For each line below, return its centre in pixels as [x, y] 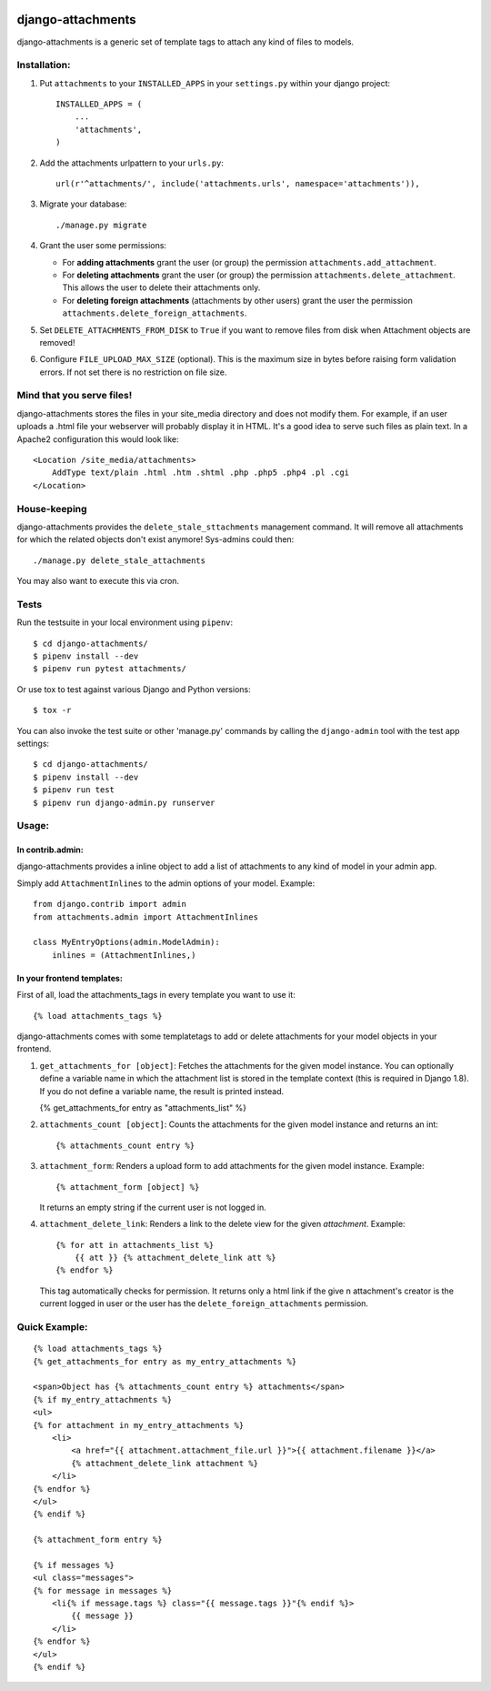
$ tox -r [52, 710]
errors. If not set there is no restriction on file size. [133, 372]
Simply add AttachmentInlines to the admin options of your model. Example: [166, 883]
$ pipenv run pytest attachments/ [110, 669]
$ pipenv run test [74, 790]
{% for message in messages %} [103, 1590]
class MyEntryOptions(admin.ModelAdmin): [126, 942]
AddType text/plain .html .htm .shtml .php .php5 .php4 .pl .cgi [200, 473]
